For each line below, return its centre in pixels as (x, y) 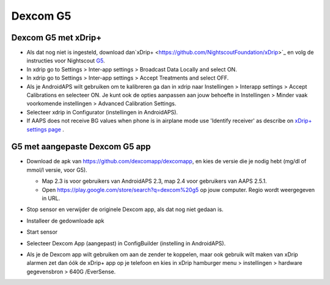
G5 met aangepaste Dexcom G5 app (81, 147)
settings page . (45, 129)
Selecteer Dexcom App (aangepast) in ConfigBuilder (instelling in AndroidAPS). (126, 243)
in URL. (51, 198)
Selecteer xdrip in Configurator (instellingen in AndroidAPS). (102, 112)
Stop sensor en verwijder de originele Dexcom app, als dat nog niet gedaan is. (125, 209)
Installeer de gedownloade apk (65, 221)
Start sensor (42, 232)
